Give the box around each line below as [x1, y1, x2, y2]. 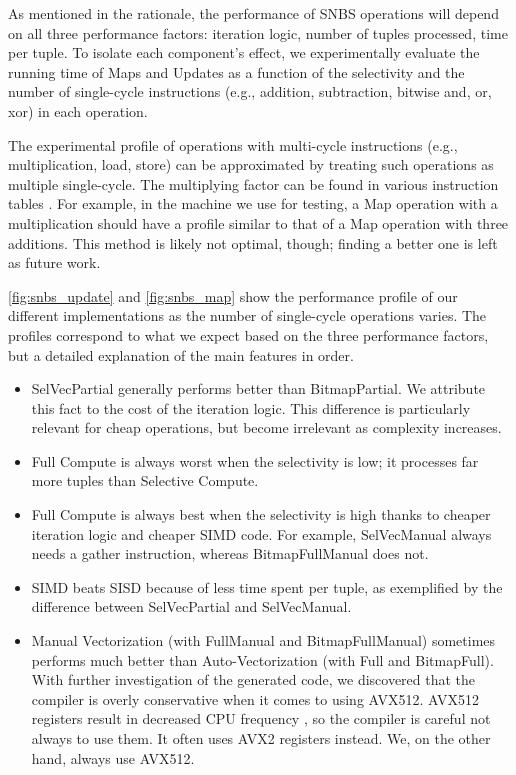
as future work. [8, 252, 101, 273]
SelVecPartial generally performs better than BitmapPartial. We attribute [31, 378, 486, 399]
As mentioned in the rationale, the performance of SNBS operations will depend [8, 3, 499, 23]
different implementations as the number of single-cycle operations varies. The [8, 305, 487, 326]
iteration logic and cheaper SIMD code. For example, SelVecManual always [31, 523, 492, 544]
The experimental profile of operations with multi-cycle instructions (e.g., [8, 134, 458, 155]
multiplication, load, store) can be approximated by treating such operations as [8, 154, 494, 175]
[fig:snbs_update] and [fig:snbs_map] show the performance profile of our [8, 285, 458, 306]
